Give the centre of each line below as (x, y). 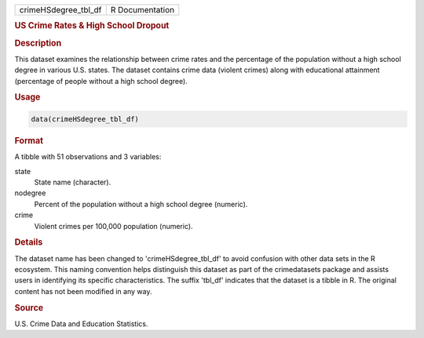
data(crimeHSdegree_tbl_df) (85, 119)
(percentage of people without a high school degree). (101, 81)
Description (38, 43)
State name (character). (73, 182)
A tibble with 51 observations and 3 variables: (88, 157)
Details (29, 242)
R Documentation (143, 10)
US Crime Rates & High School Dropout (92, 26)
